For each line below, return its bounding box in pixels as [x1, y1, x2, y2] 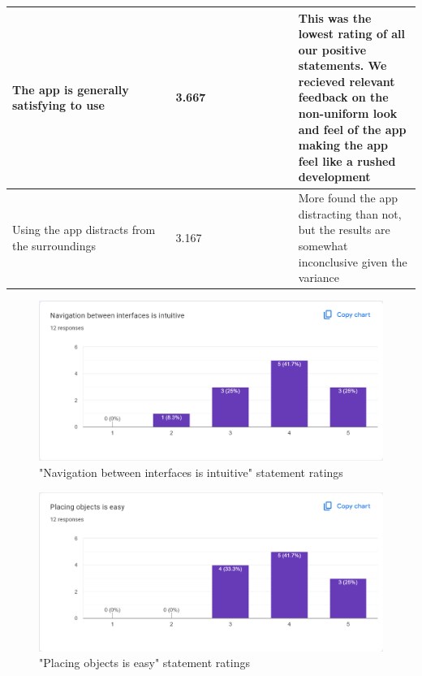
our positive [298, 41, 367, 58]
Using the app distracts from [12, 221, 156, 238]
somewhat [298, 237, 348, 254]
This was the [298, 9, 372, 26]
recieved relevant [298, 72, 395, 89]
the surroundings [12, 237, 96, 254]
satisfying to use [12, 97, 105, 114]
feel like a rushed [298, 152, 396, 169]
